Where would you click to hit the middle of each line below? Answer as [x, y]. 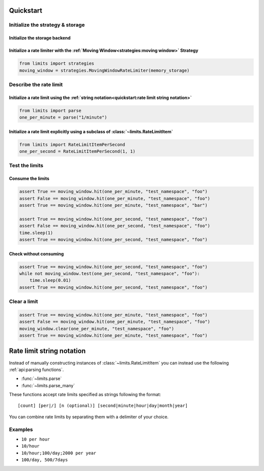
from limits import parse [50, 111]
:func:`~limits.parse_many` [48, 385]
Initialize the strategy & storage [47, 25]
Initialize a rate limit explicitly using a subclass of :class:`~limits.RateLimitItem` [91, 131]
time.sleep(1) [36, 233]
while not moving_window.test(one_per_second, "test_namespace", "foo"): [110, 273]
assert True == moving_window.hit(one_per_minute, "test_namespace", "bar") [113, 205]
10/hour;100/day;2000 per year [59, 453]
